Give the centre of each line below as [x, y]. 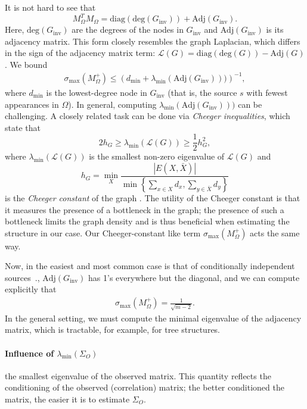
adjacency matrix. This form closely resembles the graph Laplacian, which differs [153, 41]
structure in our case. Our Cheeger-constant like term [103, 232]
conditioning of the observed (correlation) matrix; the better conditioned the [145, 387]
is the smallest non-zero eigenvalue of [157, 156]
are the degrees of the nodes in [128, 29]
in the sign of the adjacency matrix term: [80, 53]
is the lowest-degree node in [97, 92]
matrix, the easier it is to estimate [67, 399]
